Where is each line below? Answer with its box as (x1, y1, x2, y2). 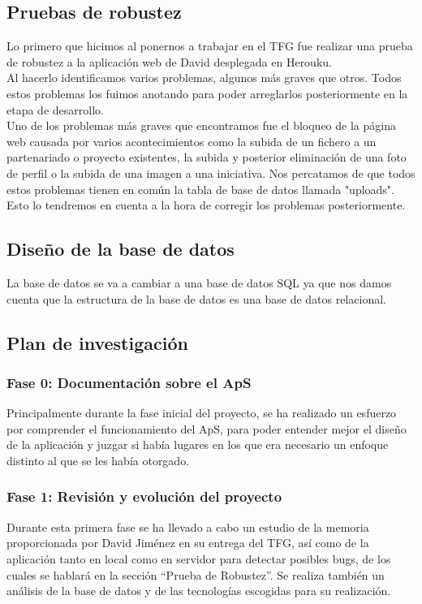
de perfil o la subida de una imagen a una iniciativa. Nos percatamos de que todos (6, 164, 416, 181)
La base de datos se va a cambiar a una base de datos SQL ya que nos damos (6, 274, 392, 291)
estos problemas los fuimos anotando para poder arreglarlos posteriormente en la (6, 84, 408, 101)
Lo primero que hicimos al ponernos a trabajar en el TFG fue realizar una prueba (6, 37, 413, 54)
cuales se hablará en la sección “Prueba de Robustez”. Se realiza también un (6, 566, 385, 583)
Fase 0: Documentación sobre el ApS (6, 372, 252, 392)
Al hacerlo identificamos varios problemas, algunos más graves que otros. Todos (6, 69, 402, 86)
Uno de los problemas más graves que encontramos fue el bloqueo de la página (6, 117, 396, 134)
